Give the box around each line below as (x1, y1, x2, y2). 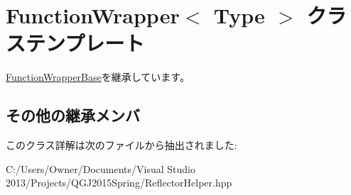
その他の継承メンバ (6, 104, 140, 126)
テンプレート (26, 28, 145, 57)
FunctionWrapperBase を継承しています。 (6, 69, 190, 84)
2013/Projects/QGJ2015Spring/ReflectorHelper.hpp (6, 175, 232, 190)
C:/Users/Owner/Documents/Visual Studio (6, 161, 195, 176)
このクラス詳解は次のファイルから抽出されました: (6, 138, 237, 152)
